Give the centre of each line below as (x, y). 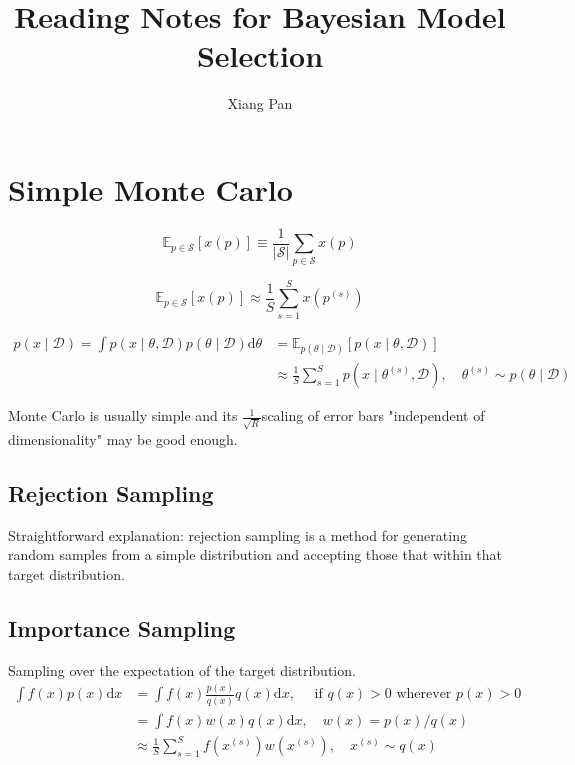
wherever (424, 694)
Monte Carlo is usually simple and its (123, 415)
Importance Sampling (122, 627)
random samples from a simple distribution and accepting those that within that (255, 554)
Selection (260, 55)
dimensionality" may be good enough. (123, 438)
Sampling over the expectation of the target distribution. (182, 669)
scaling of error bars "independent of (373, 415)
